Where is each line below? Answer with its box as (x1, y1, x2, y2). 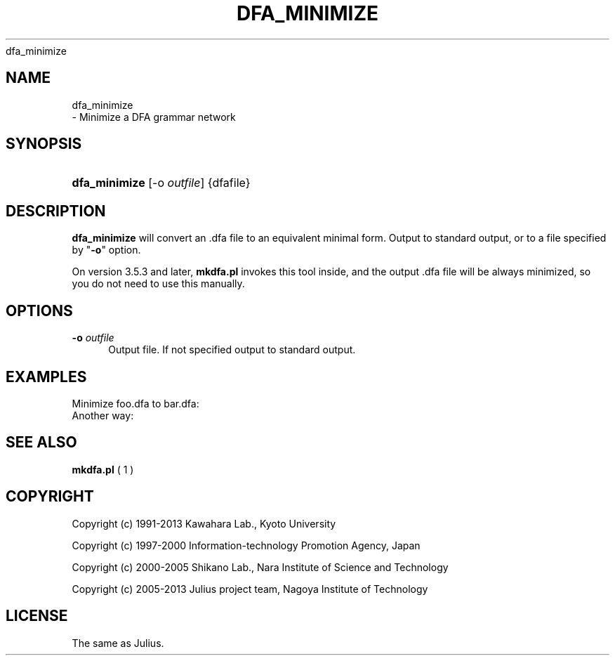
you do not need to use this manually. (72, 277, 245, 290)
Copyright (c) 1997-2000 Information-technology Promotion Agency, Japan (72, 539, 421, 551)
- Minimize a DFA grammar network (72, 110, 236, 123)
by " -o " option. (72, 244, 141, 256)
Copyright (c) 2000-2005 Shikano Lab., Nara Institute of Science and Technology (72, 561, 449, 573)
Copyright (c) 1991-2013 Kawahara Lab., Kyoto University (72, 517, 336, 530)
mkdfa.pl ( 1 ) (72, 463, 134, 476)
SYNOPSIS (6, 135, 82, 153)
